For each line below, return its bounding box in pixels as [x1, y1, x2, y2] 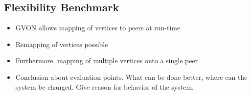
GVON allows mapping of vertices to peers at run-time [15, 23, 181, 33]
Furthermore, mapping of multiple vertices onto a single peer [15, 55, 198, 66]
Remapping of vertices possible [15, 39, 108, 49]
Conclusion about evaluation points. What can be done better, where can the [15, 71, 248, 82]
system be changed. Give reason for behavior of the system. [15, 81, 194, 92]
